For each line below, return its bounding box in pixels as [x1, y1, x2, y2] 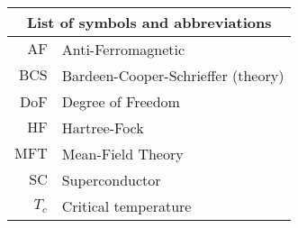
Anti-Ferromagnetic [61, 39, 185, 59]
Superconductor [61, 169, 161, 190]
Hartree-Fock [61, 117, 144, 138]
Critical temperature [61, 196, 192, 216]
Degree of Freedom [61, 91, 180, 112]
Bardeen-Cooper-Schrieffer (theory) [61, 65, 284, 86]
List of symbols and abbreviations [26, 12, 272, 32]
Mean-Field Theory [61, 143, 184, 164]
